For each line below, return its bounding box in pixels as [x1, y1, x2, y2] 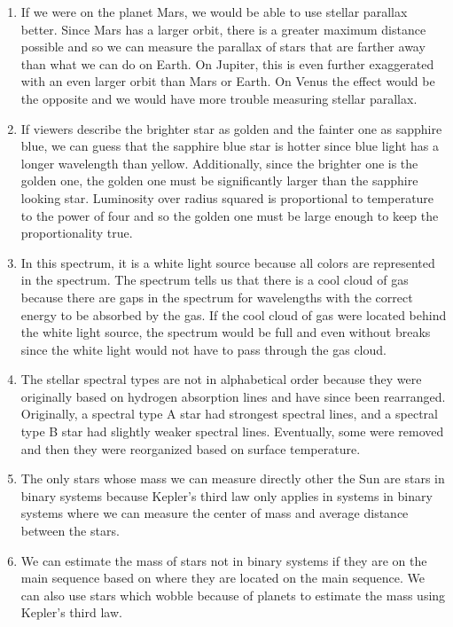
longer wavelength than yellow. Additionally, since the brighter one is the [20, 153, 418, 172]
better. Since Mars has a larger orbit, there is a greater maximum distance [20, 20, 426, 38]
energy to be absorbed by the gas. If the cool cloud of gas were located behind [20, 305, 447, 324]
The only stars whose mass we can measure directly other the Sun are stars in [20, 469, 445, 488]
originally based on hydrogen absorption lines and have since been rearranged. [20, 387, 446, 405]
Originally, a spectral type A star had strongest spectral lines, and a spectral [20, 404, 438, 423]
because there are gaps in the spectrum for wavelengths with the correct [20, 287, 413, 306]
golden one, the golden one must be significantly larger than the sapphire [20, 171, 418, 190]
